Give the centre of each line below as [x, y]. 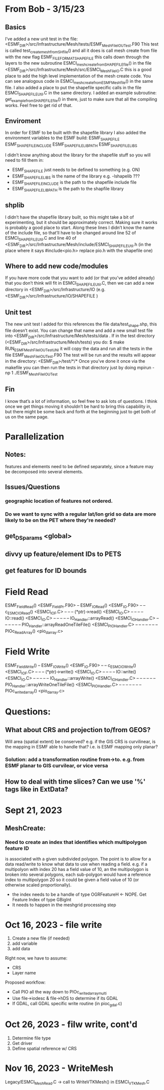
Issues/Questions [32, 487]
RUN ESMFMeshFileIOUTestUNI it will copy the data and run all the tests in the [79, 349]
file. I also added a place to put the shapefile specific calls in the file [73, 87]
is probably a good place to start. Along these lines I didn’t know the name [80, 227]
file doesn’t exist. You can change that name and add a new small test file [79, 331]
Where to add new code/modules [57, 266]
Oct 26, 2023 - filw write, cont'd [71, 1025]
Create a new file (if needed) [41, 938]
